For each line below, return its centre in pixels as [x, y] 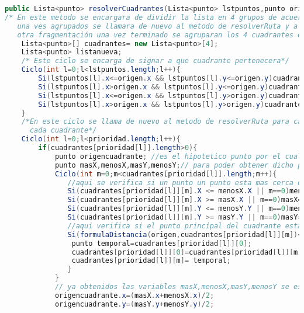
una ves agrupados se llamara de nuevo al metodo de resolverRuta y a [158, 26]
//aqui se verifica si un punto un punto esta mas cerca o [185, 182]
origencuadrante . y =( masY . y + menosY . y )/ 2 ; [134, 304]
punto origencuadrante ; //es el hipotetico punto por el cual [178, 156]
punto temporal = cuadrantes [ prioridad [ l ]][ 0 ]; [162, 243]
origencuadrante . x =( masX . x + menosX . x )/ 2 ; [134, 295]
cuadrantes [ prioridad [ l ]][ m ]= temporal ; [151, 261]
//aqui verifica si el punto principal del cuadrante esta [185, 226]
